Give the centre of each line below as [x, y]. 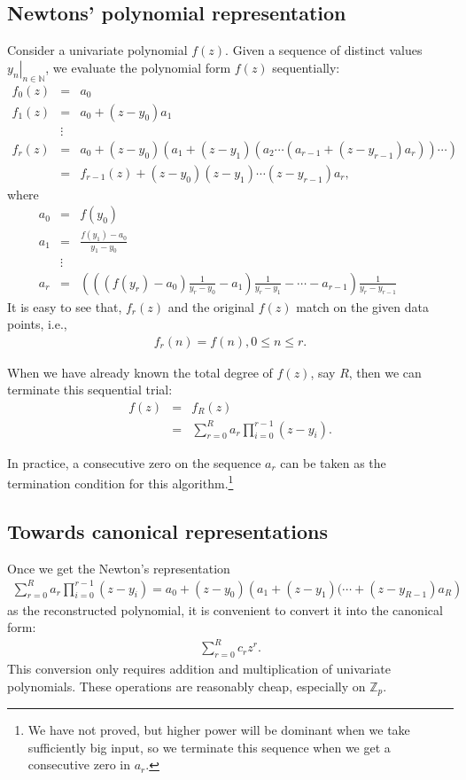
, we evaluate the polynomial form [138, 67]
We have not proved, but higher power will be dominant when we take [219, 730]
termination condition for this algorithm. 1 [120, 482]
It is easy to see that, [65, 306]
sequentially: [306, 67]
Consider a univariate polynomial [97, 50]
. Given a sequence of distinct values [324, 50]
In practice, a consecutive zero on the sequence [134, 462]
